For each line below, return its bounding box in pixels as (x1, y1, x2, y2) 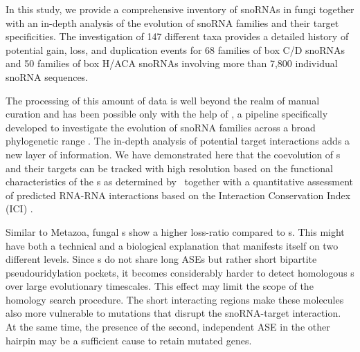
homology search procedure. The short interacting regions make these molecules (6, 292, 344, 306)
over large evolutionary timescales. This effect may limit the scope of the (6, 279, 314, 293)
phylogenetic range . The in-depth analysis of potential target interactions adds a (6, 133, 350, 148)
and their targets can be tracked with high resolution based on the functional (6, 160, 333, 175)
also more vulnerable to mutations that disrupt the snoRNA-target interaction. (6, 306, 341, 320)
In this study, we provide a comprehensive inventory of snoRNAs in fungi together (6, 2, 354, 16)
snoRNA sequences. (6, 69, 89, 84)
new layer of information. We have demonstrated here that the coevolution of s (6, 147, 341, 161)
